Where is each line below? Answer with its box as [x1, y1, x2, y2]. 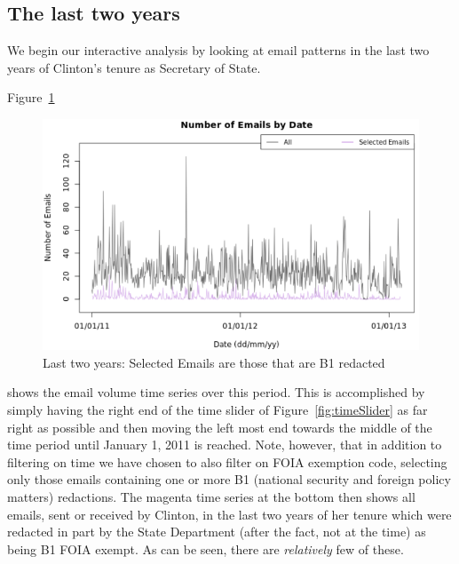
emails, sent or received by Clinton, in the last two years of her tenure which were [7, 504, 452, 523]
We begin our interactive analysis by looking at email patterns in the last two [7, 41, 430, 60]
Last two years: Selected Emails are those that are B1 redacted [43, 353, 385, 371]
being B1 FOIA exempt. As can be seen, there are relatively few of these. [7, 539, 404, 558]
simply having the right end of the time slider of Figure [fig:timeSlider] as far [7, 400, 428, 418]
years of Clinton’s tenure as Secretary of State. [7, 58, 261, 76]
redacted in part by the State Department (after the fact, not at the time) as [7, 522, 426, 541]
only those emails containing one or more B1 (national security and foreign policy [7, 470, 451, 489]
